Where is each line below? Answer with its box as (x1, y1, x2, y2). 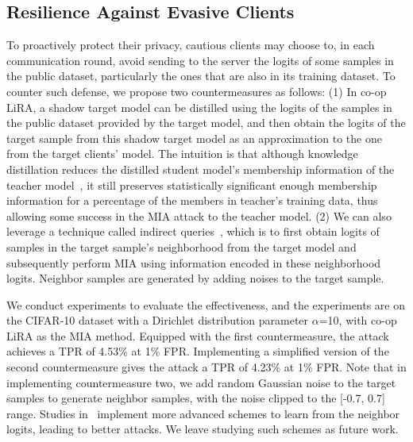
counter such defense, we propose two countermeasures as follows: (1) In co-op (6, 83, 387, 99)
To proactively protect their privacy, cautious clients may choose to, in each (6, 37, 375, 53)
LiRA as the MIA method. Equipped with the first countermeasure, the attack (6, 327, 389, 344)
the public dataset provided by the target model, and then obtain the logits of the (6, 114, 406, 131)
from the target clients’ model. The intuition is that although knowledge (6, 145, 358, 162)
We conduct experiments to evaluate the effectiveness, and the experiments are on (6, 296, 406, 313)
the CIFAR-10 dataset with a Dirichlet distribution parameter (6, 312, 309, 329)
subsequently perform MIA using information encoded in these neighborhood (6, 254, 381, 271)
